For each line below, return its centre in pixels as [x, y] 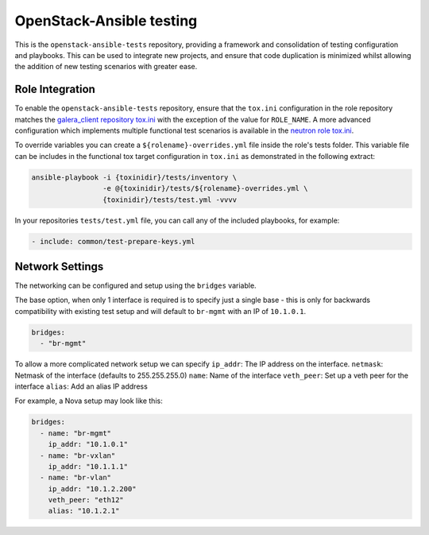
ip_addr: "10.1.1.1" [88, 466]
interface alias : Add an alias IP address [81, 386]
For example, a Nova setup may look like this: [89, 401]
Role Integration [55, 89]
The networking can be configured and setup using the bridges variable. [136, 285]
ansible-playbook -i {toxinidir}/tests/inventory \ [134, 177]
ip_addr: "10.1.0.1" [88, 444]
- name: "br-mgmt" [75, 433]
